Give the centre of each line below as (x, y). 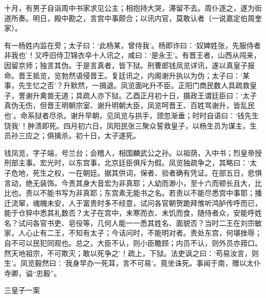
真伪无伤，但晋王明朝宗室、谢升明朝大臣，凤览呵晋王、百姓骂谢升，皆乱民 (129, 105)
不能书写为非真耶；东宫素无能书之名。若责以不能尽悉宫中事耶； (147, 193)
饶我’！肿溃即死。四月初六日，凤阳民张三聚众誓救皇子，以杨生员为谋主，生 (130, 125)
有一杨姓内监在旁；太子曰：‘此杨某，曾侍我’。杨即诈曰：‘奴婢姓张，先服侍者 (132, 45)
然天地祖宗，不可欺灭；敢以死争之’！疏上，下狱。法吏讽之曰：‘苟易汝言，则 (131, 253)
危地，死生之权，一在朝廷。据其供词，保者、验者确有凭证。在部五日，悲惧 (136, 172)
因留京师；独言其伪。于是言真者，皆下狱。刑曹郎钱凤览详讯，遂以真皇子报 (129, 65)
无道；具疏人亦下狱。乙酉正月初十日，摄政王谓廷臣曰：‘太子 (155, 95)
